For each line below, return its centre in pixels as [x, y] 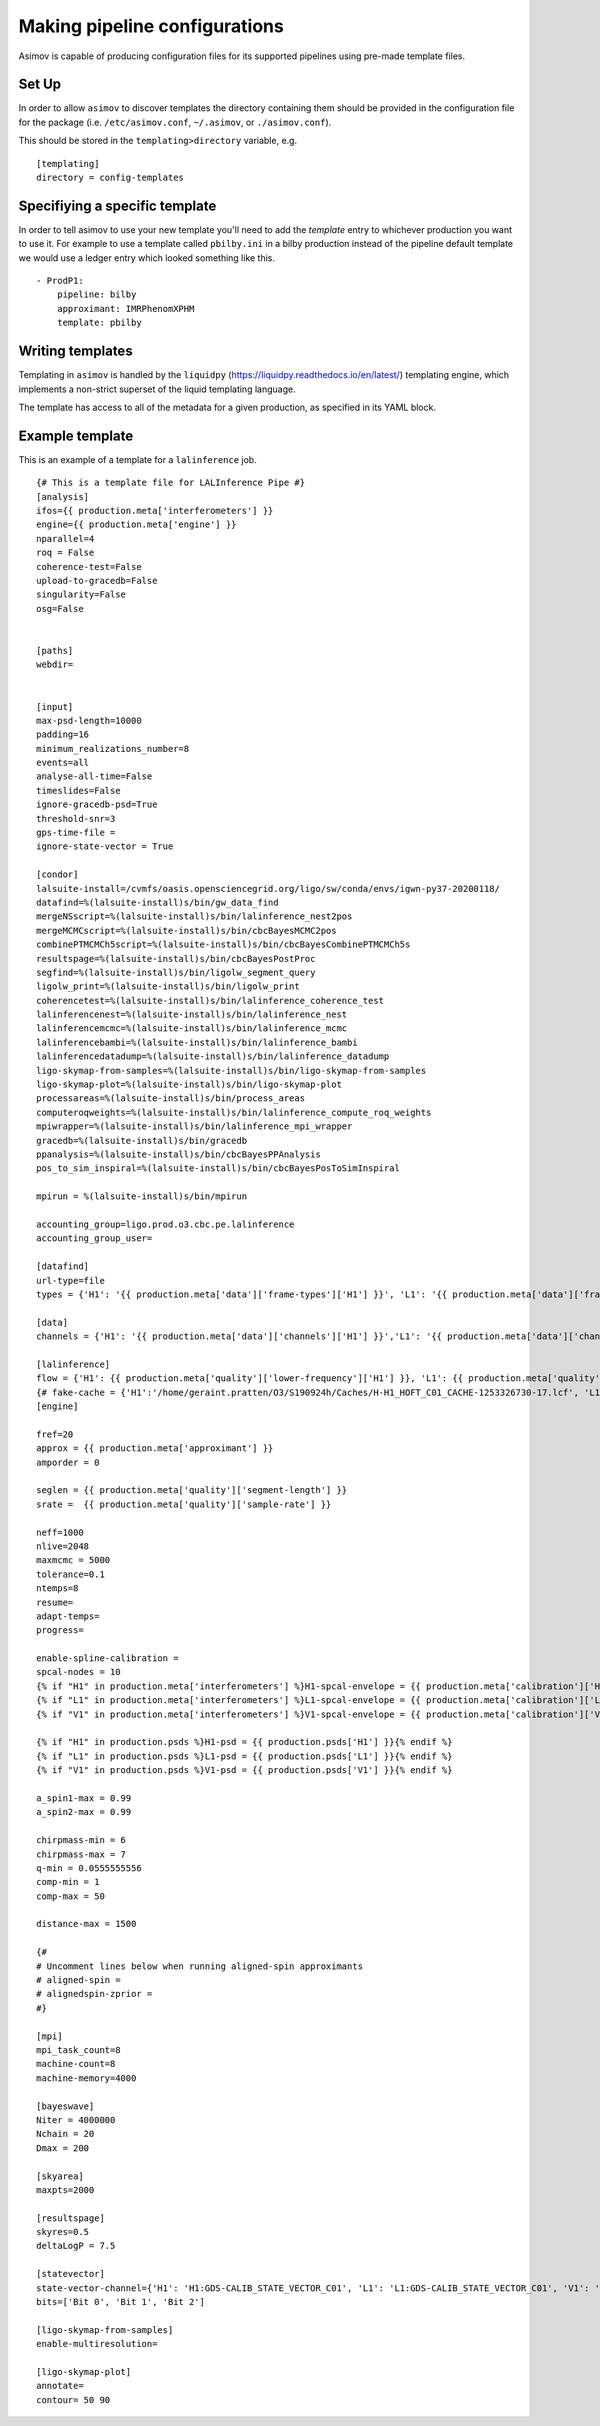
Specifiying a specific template [117, 205]
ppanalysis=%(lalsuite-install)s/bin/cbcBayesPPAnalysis [179, 1154]
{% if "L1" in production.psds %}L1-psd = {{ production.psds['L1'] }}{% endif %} [244, 1756]
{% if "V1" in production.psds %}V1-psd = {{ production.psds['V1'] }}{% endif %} [244, 1770]
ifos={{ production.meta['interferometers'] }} [155, 511]
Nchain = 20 [65, 2134]
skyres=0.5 [63, 2232]
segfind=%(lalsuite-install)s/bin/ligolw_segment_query [176, 972]
